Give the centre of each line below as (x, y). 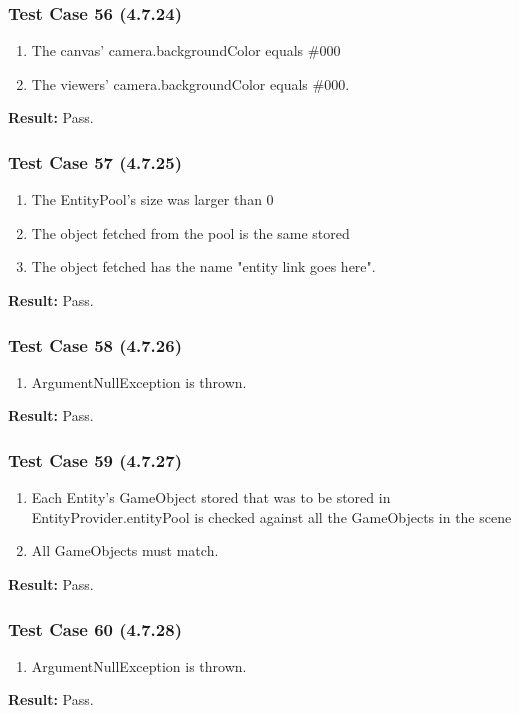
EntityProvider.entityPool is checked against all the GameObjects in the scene (271, 516)
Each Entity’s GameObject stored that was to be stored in (211, 497)
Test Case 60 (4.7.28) (95, 628)
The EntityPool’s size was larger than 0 (152, 199)
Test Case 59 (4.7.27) (95, 459)
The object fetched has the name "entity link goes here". (203, 266)
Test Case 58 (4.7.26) (95, 344)
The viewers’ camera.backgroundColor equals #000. (190, 83)
